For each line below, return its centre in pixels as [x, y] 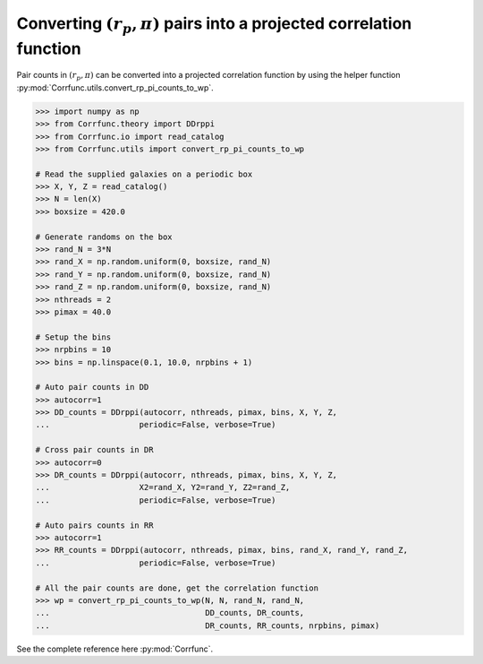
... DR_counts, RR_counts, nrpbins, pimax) [208, 625]
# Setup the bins [73, 337]
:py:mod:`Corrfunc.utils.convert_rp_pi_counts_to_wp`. [115, 87]
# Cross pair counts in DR [94, 450]
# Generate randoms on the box [104, 237]
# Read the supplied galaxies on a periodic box [144, 174]
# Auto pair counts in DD [92, 387]
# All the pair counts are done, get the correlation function [177, 588]
